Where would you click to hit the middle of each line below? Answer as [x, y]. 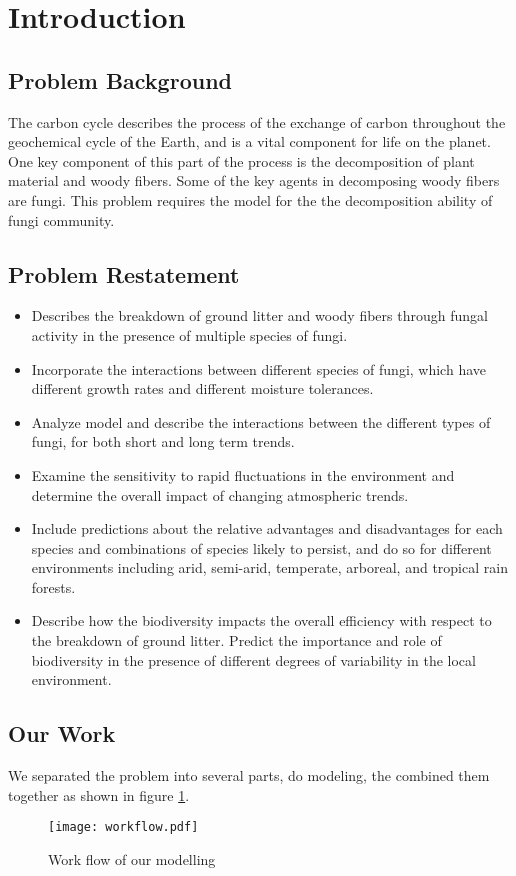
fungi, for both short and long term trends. [163, 441]
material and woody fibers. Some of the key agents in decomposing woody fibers [254, 180]
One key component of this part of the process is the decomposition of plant [241, 160]
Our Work [62, 733]
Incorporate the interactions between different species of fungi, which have [258, 368]
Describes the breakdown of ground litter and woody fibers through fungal [259, 315]
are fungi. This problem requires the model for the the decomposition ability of [250, 199]
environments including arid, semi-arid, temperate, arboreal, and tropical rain [269, 567]
